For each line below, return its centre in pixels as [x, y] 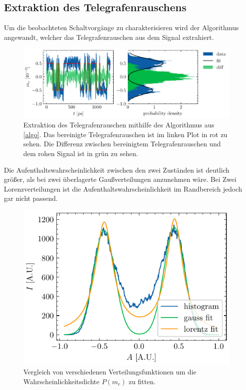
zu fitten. [142, 381]
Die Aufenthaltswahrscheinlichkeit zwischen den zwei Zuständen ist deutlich [117, 169]
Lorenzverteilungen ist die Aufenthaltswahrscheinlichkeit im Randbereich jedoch [123, 188]
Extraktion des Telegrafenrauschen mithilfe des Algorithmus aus [119, 125]
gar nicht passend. [31, 198]
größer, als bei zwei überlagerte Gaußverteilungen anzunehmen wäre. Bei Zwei [120, 179]
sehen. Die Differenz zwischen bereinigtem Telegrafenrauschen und [122, 144]
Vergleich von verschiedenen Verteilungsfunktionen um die [110, 372]
